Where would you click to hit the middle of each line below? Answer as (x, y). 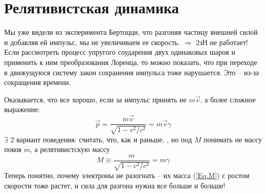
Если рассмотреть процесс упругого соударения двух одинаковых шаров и (120, 52)
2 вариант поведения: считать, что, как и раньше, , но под (101, 139)
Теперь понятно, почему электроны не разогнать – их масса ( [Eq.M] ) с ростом (127, 175)
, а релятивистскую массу (70, 149)
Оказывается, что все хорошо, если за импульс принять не (96, 99)
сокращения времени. (38, 82)
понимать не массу (233, 139)
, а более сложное (228, 99)
